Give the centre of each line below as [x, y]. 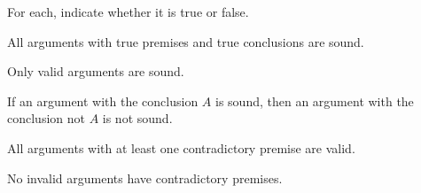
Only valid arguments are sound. [96, 71]
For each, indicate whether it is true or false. [128, 12]
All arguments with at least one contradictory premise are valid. [181, 147]
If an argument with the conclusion [103, 100]
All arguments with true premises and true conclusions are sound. [186, 41]
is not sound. [137, 118]
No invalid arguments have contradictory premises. [145, 178]
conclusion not [46, 118]
